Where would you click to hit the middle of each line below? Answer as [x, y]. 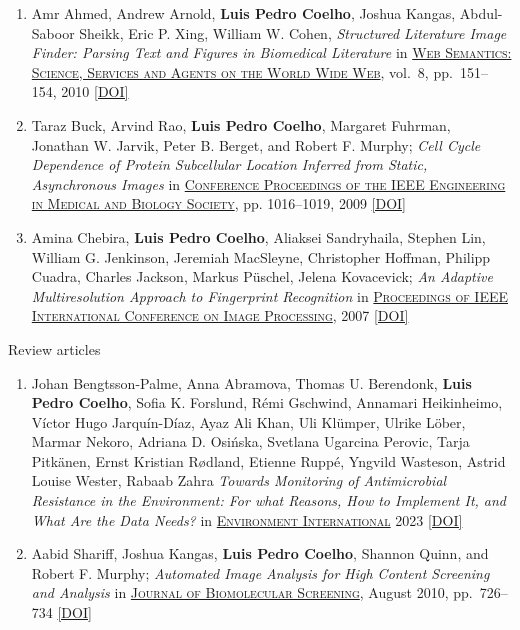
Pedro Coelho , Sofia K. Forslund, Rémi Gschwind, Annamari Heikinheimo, [267, 402]
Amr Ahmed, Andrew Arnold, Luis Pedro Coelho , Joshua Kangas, [243, 13]
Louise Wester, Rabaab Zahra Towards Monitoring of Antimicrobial [239, 480]
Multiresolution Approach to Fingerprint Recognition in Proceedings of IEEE [270, 295]
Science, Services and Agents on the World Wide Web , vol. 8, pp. [242, 71]
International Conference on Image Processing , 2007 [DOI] [220, 315]
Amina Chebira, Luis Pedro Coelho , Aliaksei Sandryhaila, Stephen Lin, [258, 236]
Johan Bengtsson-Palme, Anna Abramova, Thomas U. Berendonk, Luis [251, 382]
